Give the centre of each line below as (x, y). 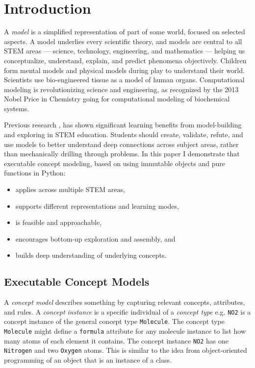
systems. (17, 108)
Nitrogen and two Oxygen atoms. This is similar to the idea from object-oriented (126, 350)
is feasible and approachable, (59, 222)
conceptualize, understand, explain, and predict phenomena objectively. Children (125, 60)
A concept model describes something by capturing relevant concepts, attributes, (125, 302)
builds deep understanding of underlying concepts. (91, 255)
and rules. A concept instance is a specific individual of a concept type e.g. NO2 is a (127, 311)
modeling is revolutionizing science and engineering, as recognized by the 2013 (121, 89)
